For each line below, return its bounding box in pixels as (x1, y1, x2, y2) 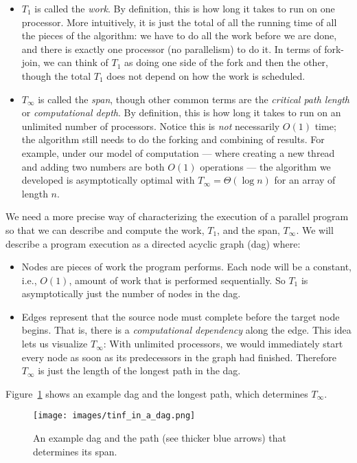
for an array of (274, 173, 336, 187)
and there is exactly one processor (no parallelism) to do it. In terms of (21, 41, 321, 56)
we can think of (43, 55, 108, 69)
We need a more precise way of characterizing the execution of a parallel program (5, 209, 349, 224)
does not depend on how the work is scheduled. (106, 68, 306, 83)
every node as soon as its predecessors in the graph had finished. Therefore (21, 349, 336, 364)
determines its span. (33, 444, 117, 458)
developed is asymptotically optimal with (21, 173, 195, 187)
